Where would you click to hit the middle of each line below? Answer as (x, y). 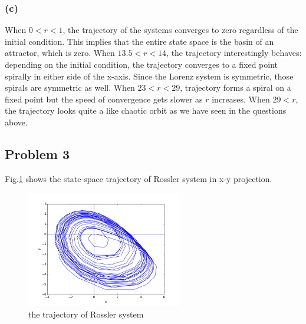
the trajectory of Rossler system (86, 314)
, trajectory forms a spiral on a (236, 87)
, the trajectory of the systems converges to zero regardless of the (180, 30)
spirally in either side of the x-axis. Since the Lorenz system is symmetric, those (149, 76)
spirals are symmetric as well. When (70, 87)
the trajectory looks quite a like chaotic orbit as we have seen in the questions (146, 110)
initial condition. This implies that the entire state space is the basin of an (139, 41)
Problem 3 (37, 153)
